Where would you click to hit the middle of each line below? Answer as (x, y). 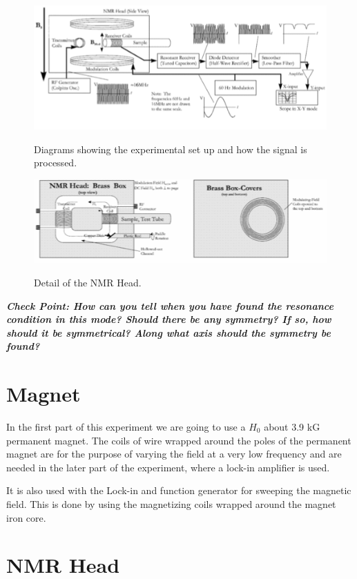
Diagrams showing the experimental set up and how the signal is (171, 149)
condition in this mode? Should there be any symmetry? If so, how (169, 319)
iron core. (26, 517)
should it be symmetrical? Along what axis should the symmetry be (168, 332)
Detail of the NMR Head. (88, 282)
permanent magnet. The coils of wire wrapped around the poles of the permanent (179, 440)
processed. (56, 163)
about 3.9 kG (292, 427)
